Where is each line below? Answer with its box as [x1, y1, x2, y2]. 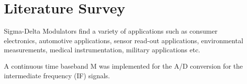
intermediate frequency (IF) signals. [4, 70, 110, 80]
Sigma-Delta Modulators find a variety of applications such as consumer [4, 26, 217, 36]
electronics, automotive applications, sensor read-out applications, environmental [4, 35, 244, 45]
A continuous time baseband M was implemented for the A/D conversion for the [4, 60, 243, 71]
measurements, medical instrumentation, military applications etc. [4, 45, 201, 55]
